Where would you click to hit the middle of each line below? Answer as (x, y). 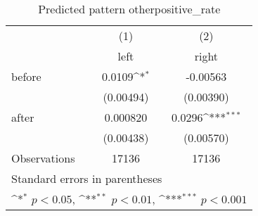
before (26, 76)
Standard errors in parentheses (87, 178)
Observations (43, 158)
